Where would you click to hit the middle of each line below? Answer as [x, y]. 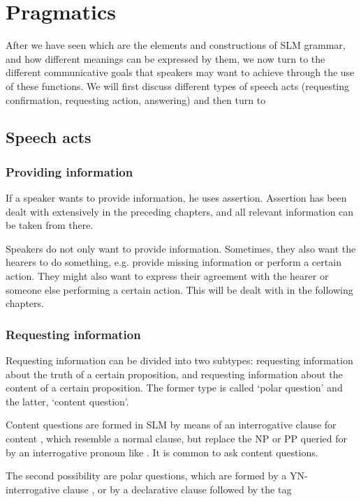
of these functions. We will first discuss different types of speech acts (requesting [178, 85]
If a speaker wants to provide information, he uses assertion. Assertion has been [176, 198]
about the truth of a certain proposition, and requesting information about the [174, 374]
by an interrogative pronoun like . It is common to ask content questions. [162, 452]
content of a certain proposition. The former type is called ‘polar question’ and [174, 388]
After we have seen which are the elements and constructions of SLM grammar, [176, 45]
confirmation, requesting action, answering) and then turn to [136, 99]
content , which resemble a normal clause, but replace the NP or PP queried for [177, 439]
